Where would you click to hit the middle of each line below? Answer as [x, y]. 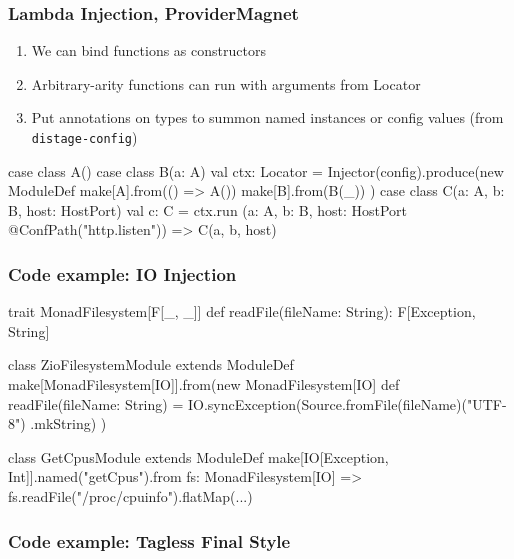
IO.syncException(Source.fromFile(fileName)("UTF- [347, 403]
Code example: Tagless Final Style [149, 540]
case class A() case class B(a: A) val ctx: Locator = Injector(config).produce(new [256, 170]
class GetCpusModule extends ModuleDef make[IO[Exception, [198, 456]
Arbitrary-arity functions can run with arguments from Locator [226, 83]
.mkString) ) [68, 423]
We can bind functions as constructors [148, 50]
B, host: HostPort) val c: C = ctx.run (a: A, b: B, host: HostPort [208, 209]
